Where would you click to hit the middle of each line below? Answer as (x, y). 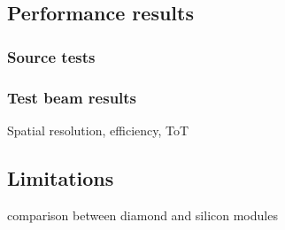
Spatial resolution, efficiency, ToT (98, 130)
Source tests (51, 56)
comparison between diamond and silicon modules (142, 215)
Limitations (61, 177)
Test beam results (72, 97)
